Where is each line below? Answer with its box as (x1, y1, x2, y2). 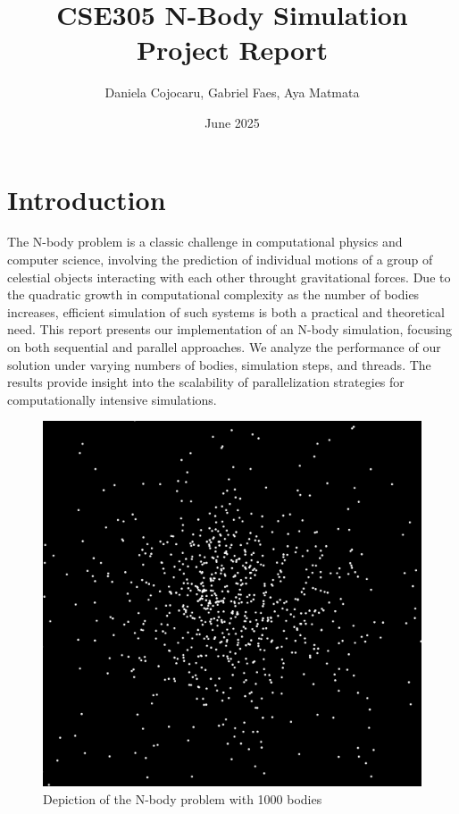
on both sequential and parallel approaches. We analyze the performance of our (7, 338, 441, 356)
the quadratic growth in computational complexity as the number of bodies (7, 285, 420, 304)
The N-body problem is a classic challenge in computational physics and (7, 232, 403, 251)
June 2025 (204, 113, 260, 131)
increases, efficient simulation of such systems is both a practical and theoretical (7, 302, 445, 321)
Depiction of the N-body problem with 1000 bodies (43, 789, 322, 808)
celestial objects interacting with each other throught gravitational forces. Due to (7, 267, 451, 286)
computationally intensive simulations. (7, 390, 217, 408)
